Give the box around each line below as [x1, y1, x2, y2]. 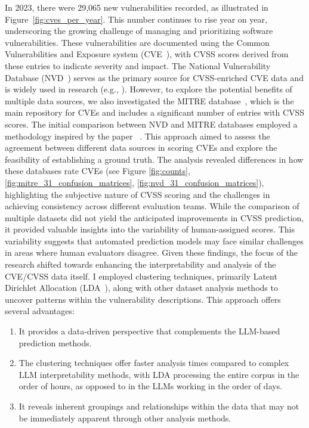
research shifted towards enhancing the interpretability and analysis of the [5, 258, 276, 271]
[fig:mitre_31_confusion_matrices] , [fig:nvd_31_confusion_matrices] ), [5, 176, 264, 188]
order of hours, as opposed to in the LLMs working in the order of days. [18, 380, 283, 392]
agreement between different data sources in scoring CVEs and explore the [5, 141, 277, 154]
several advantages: [5, 305, 75, 317]
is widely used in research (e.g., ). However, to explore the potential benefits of [5, 83, 292, 95]
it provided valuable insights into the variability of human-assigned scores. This [5, 223, 295, 235]
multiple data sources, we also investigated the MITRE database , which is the [5, 94, 294, 107]
